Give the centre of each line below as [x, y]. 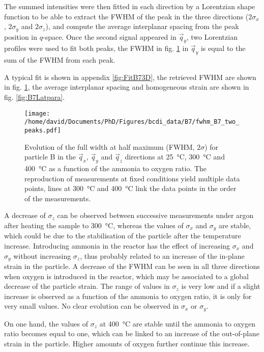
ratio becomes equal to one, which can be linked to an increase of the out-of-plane [132, 333]
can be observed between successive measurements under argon [155, 215]
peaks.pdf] [43, 130]
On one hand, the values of [46, 323]
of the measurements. [58, 198]
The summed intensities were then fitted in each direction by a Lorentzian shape [130, 6]
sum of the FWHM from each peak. [60, 60]
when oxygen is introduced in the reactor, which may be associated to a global [126, 276]
